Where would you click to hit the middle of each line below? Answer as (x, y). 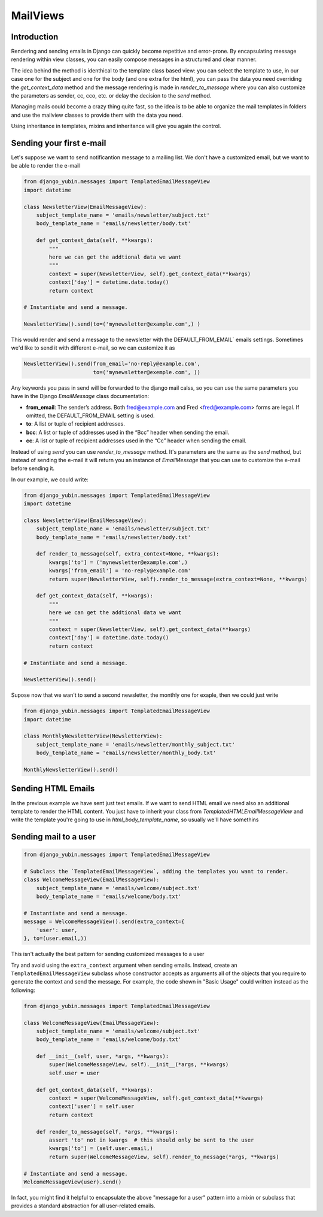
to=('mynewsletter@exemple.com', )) (147, 372)
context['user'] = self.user (92, 1107)
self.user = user (74, 1073)
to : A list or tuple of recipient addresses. (75, 424)
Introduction (35, 37)
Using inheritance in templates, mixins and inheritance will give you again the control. (116, 126)
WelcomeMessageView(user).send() (73, 1182)
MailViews (38, 16)
